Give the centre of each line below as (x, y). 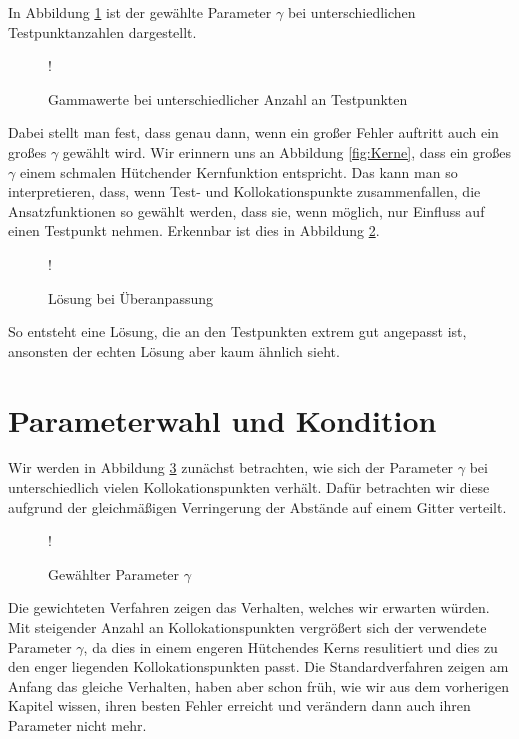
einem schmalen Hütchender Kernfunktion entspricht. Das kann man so (238, 171)
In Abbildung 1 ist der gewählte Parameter (140, 12)
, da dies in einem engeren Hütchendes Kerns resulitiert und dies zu (290, 646)
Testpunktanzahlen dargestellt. (102, 31)
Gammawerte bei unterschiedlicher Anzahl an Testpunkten (228, 98)
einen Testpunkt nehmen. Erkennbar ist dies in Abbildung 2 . (194, 230)
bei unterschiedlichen (351, 12)
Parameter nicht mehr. (77, 724)
